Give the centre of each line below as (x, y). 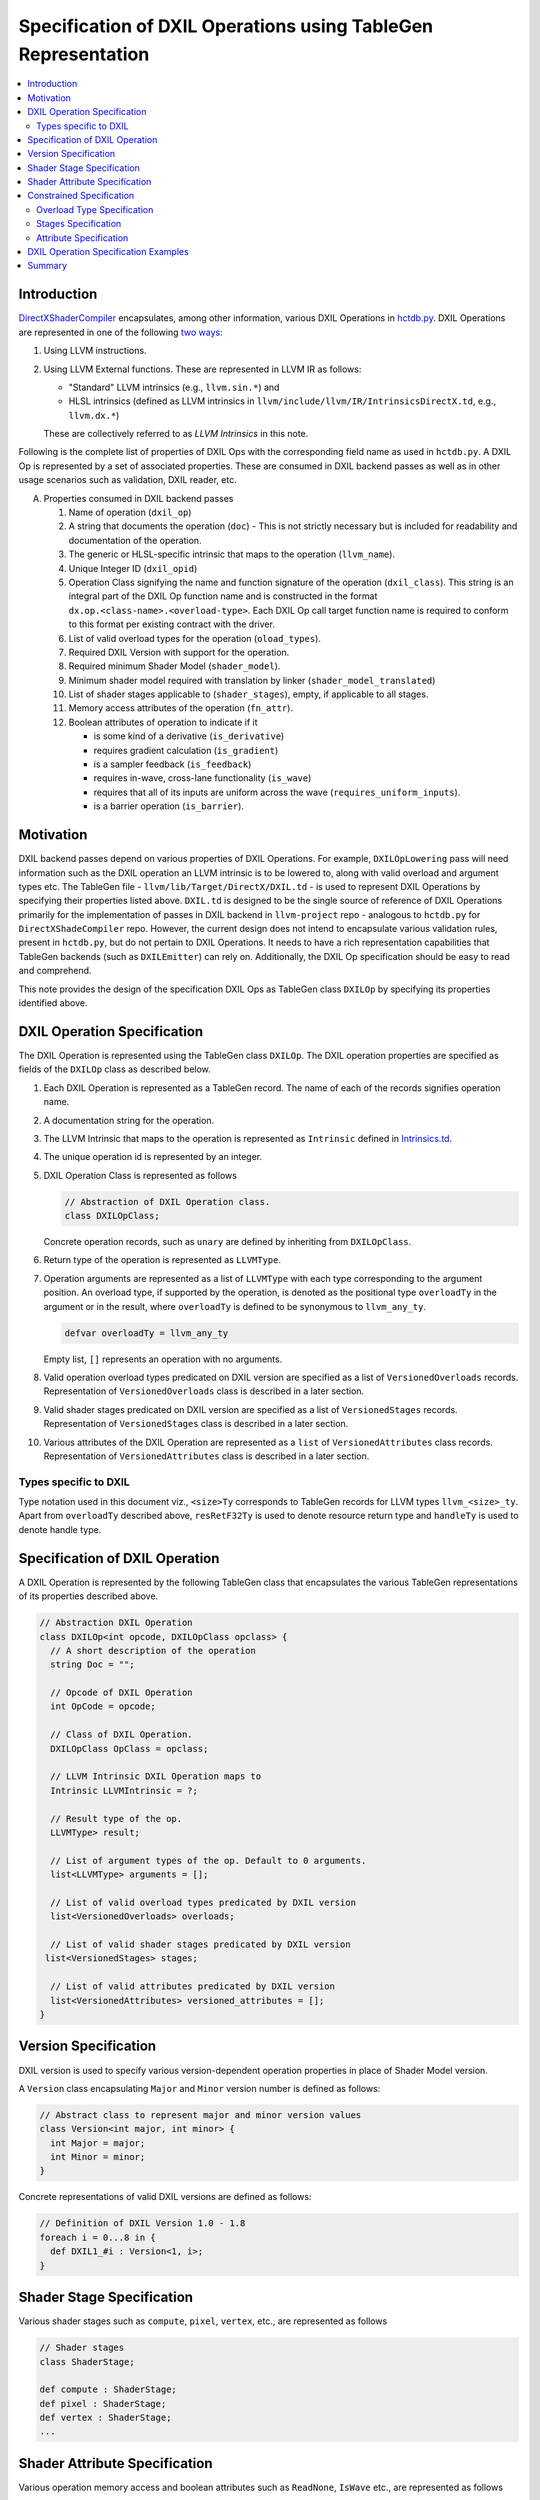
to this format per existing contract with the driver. (171, 624)
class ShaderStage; (87, 2361)
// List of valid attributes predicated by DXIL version (192, 1986)
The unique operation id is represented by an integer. (153, 1157)
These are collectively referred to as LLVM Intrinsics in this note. (176, 434)
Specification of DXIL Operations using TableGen (226, 26)
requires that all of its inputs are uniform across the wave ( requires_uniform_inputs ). (277, 792)
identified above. (53, 1003)
